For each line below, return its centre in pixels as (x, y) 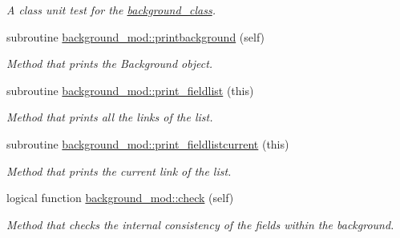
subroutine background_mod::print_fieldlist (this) (130, 90)
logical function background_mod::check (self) (120, 198)
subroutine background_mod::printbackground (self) (136, 36)
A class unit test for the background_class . (111, 10)
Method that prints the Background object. (110, 63)
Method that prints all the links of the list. (110, 117)
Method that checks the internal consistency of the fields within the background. (200, 224)
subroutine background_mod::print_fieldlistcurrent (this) (148, 143)
